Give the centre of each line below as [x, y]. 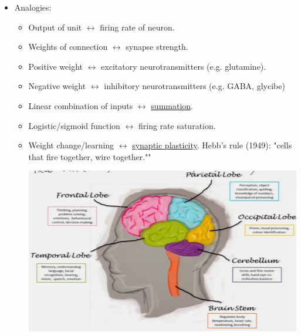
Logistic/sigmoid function [74, 125]
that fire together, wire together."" [90, 156]
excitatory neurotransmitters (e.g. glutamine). [184, 66]
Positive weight [56, 66]
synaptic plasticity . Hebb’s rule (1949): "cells [212, 145]
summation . [172, 105]
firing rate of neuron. [137, 27]
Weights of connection [68, 47]
